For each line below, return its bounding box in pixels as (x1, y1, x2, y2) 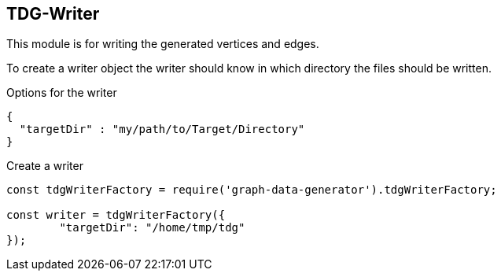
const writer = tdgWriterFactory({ (6, 209, 226, 222)
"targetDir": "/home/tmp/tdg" (59, 221, 245, 235)
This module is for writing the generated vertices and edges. (6, 37, 319, 51)
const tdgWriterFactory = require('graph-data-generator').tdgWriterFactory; (6, 183, 497, 197)
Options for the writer (6, 86, 117, 100)
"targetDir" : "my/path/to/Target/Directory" (19, 123, 305, 136)
